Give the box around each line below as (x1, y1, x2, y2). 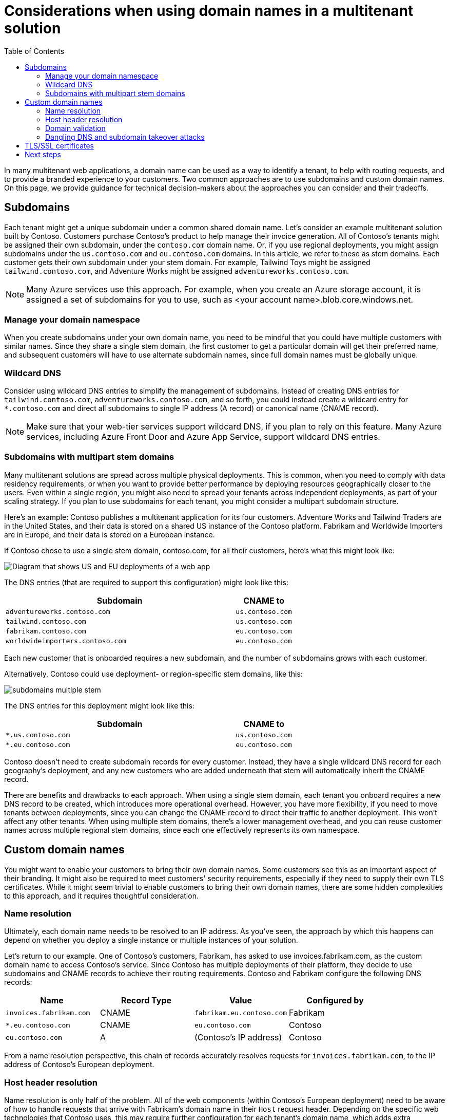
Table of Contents (4, 46, 65, 55)
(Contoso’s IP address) (194, 1032, 282, 1043)
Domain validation (45, 123, 106, 133)
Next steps (25, 150, 61, 159)
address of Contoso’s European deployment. (4, 1060, 154, 1069)
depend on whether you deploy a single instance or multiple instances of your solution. (4, 936, 298, 945)
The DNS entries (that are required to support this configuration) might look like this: (4, 577, 289, 587)
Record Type (121, 995, 172, 1006)
